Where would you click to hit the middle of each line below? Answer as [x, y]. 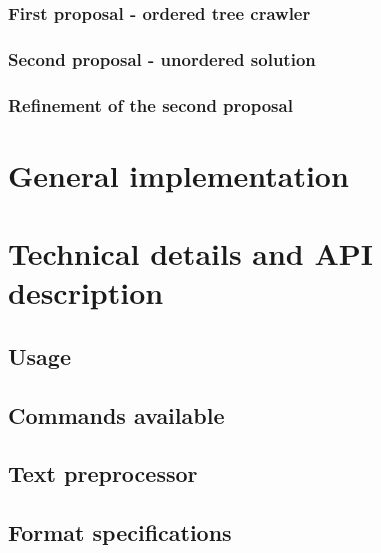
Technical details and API [191, 253]
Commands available [116, 414]
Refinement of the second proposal [150, 104]
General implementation [178, 174]
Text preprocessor [103, 473]
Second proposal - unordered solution [162, 58]
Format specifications [120, 532]
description [86, 292]
